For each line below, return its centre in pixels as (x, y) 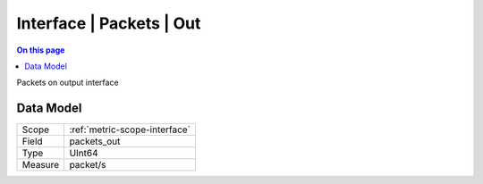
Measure (41, 165)
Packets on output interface (68, 83)
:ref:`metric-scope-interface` (130, 130)
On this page (41, 50)
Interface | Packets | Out (109, 23)
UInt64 (84, 154)
